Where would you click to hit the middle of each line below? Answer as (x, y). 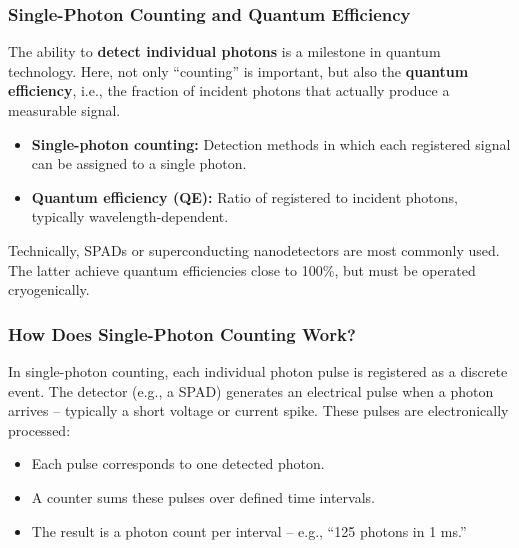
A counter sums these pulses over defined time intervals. (203, 496)
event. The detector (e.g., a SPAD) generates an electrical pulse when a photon (251, 390)
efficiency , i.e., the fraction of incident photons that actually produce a (229, 90)
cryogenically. (49, 289)
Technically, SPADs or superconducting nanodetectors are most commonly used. (254, 249)
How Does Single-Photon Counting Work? (182, 333)
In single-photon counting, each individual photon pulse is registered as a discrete (258, 370)
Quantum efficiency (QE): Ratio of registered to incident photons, (244, 196)
